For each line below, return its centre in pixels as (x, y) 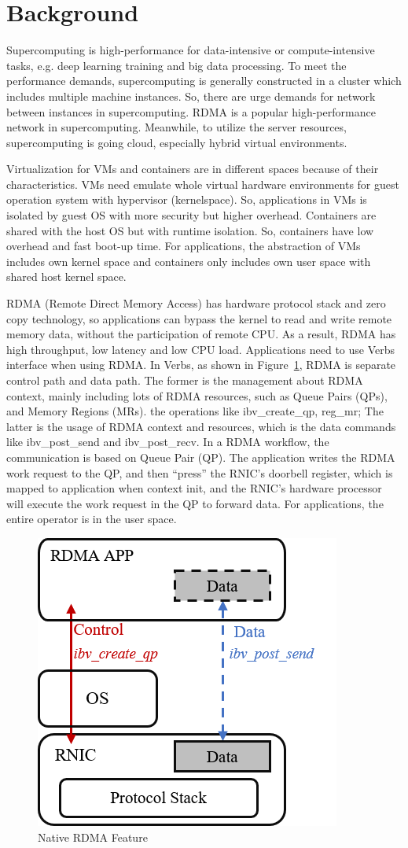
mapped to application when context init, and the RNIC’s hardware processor (194, 488)
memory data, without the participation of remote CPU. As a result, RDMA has (201, 334)
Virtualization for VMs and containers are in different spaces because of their (193, 169)
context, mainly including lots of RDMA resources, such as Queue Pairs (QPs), (197, 395)
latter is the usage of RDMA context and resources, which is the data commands (201, 426)
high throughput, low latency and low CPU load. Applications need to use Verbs (201, 349)
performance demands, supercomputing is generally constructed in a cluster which (204, 81)
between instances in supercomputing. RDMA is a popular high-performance (191, 111)
